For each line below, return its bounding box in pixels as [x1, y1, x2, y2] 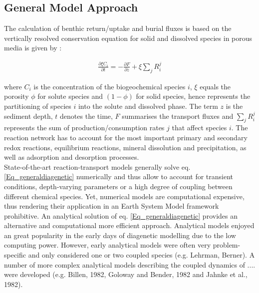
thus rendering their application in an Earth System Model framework [4, 201, 219, 211]
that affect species [172, 122, 227, 133]
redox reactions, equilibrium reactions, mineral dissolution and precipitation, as [4, 142, 247, 152]
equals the [200, 81, 231, 91]
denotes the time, [60, 110, 113, 121]
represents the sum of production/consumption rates [4, 122, 165, 133]
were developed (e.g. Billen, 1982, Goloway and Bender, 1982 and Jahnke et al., [4, 269, 248, 280]
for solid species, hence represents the [136, 91, 251, 101]
